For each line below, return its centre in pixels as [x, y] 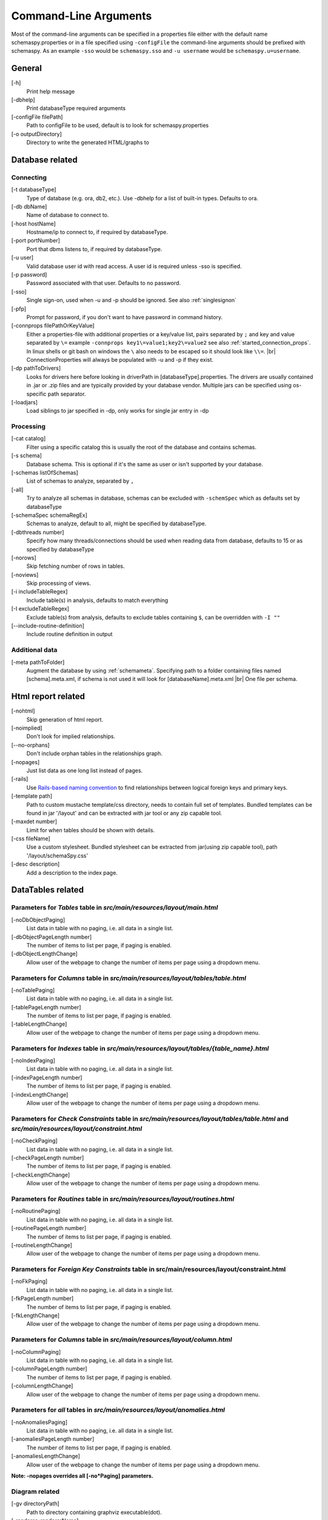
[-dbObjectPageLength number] [52, 937]
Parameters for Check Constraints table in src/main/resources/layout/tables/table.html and [150, 1119]
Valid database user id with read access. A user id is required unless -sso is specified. [134, 266]
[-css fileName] [31, 838]
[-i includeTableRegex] [39, 592]
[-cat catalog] [29, 438]
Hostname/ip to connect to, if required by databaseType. [97, 232]
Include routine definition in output [70, 634]
